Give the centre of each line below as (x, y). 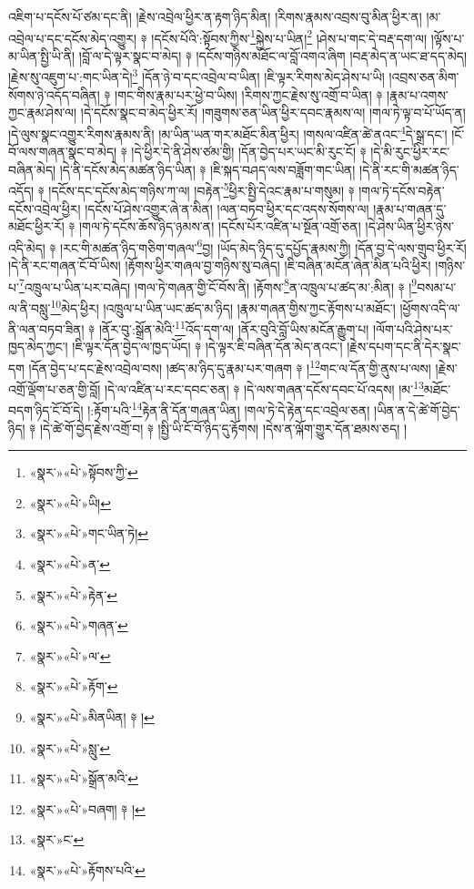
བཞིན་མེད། (32, 169)
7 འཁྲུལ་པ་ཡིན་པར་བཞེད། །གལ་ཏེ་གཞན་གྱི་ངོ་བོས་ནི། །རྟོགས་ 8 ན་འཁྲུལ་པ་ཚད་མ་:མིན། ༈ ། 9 (218, 285)
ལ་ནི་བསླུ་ (30, 307)
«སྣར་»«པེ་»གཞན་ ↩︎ (79, 625)
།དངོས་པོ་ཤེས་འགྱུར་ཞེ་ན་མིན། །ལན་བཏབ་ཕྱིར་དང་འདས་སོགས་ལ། (227, 208)
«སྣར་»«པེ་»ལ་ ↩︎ (70, 655)
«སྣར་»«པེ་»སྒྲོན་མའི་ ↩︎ (84, 778)
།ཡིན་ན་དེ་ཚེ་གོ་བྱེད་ (417, 410)
